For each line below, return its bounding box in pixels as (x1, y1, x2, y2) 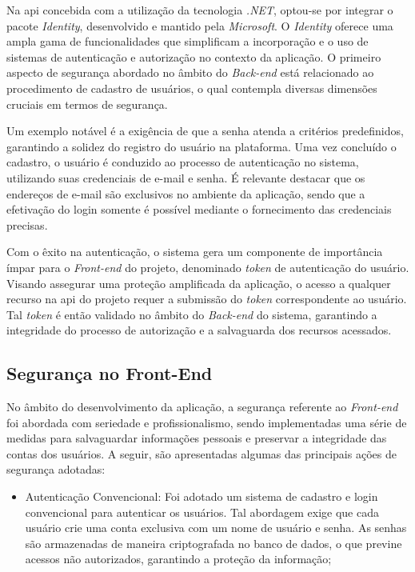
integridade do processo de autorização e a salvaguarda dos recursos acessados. (6, 322, 392, 338)
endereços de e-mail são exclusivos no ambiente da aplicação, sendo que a (6, 185, 365, 202)
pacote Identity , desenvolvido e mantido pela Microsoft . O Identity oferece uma (6, 17, 393, 34)
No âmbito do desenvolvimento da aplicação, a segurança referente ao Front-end (6, 398, 398, 415)
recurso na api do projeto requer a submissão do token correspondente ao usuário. (6, 290, 407, 307)
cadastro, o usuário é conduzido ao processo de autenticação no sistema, (6, 154, 359, 170)
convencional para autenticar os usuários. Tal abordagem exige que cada (25, 503, 379, 520)
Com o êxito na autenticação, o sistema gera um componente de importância (6, 243, 383, 260)
